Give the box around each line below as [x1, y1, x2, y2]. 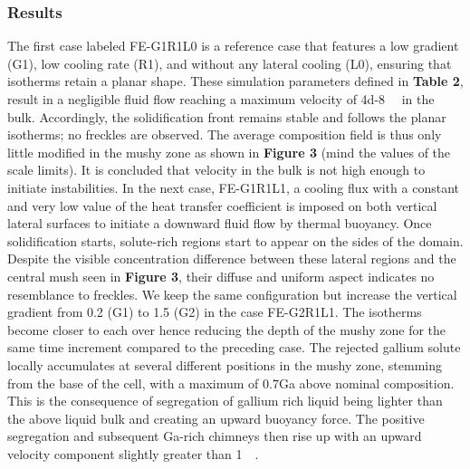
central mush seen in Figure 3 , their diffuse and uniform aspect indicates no [7, 266, 435, 285]
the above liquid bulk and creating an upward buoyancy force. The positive [7, 408, 425, 427]
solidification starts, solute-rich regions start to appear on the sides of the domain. [7, 231, 464, 250]
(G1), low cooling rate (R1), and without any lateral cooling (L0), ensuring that [7, 53, 452, 72]
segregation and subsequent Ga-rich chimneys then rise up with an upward [7, 426, 422, 445]
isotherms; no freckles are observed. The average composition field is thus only [7, 125, 442, 144]
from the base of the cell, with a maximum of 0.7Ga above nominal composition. [7, 373, 455, 392]
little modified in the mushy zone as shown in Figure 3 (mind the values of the [7, 142, 451, 161]
